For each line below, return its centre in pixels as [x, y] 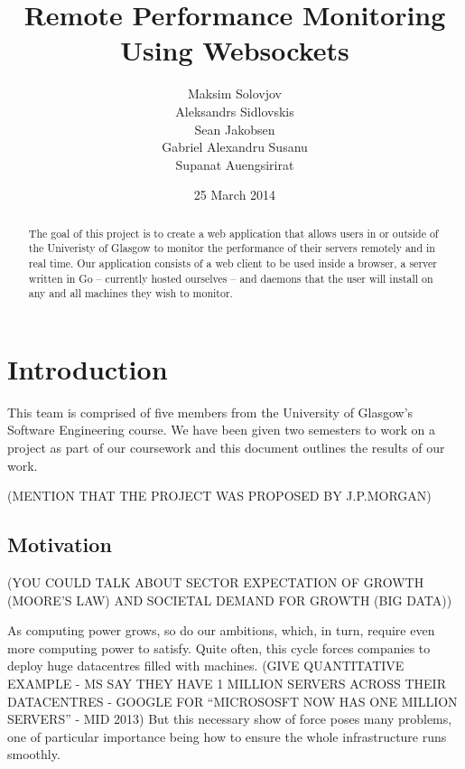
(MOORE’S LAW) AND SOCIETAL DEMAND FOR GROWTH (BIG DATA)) [230, 600]
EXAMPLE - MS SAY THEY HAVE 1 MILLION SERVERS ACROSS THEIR [227, 684]
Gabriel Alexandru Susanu [235, 147]
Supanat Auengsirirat [235, 164]
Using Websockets [235, 50]
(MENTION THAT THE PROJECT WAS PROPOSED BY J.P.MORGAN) [219, 496]
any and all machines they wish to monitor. [130, 293]
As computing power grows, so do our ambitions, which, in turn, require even [221, 630]
